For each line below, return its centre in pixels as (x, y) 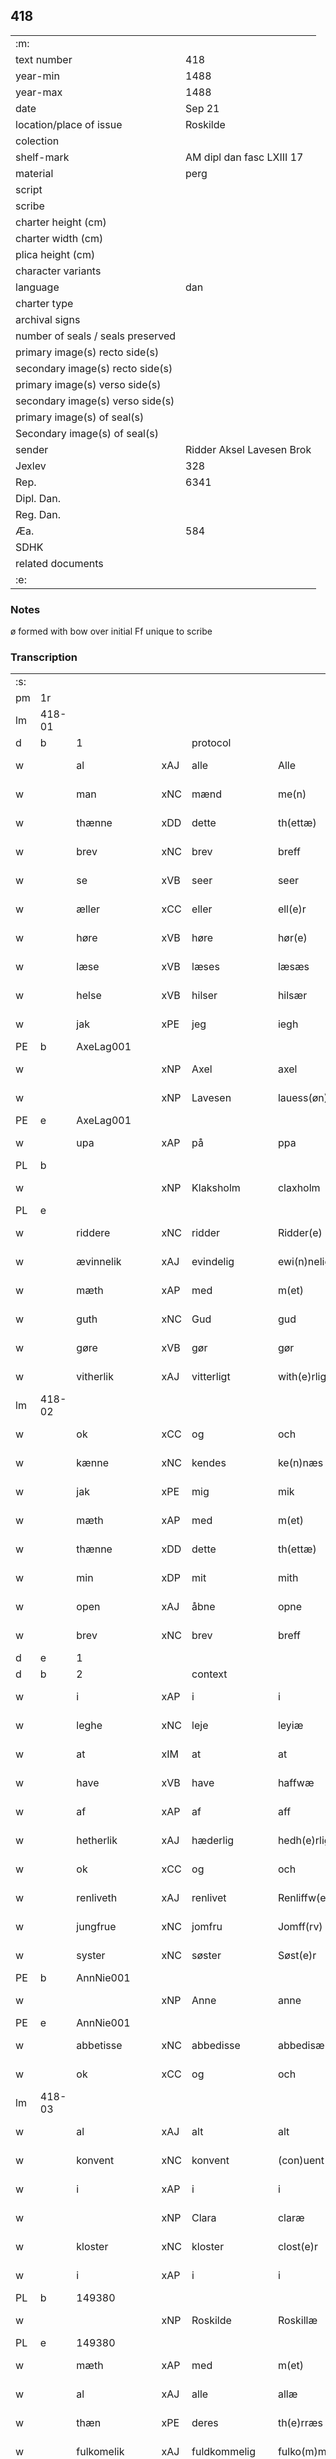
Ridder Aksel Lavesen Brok (248, 449)
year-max (39, 92)
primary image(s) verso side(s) (88, 384)
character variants (58, 271)
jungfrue (96, 1927)
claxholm (299, 1188)
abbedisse (216, 2046)
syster (91, 1956)
